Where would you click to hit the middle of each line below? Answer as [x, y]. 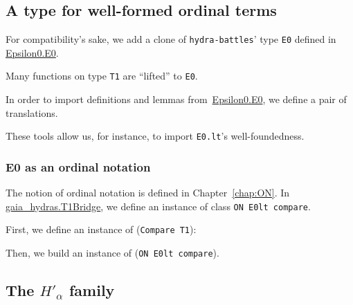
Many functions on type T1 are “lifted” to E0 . [102, 76]
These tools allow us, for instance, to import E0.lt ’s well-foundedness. [155, 136]
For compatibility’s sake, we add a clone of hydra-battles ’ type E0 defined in [171, 39]
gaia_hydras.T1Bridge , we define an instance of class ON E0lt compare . [158, 206]
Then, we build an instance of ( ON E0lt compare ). [112, 253]
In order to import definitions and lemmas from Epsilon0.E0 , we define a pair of [176, 99]
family [92, 290]
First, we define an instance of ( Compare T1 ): [101, 229]
